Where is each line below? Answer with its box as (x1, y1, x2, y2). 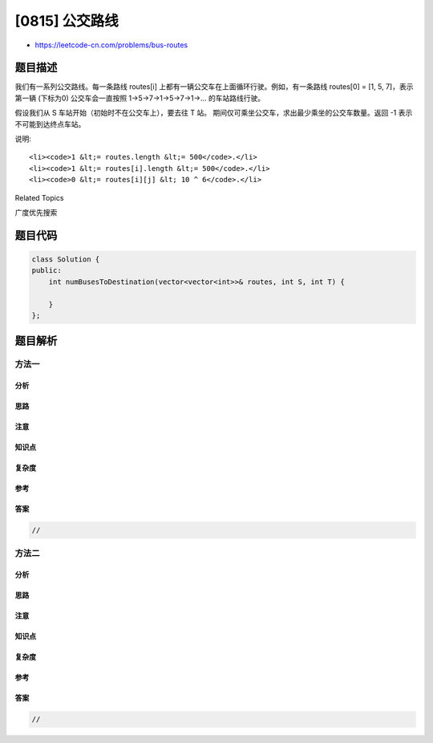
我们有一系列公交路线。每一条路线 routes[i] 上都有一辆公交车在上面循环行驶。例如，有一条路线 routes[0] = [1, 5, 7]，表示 (14, 82, 414, 91)
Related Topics (14, 193, 64, 202)
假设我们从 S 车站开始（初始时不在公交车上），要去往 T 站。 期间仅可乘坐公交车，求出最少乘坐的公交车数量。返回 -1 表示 (14, 108, 413, 118)
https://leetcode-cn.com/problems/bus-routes (34, 40, 188, 50)
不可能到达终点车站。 (14, 119, 86, 128)
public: (31, 266, 62, 275)
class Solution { (31, 254, 100, 264)
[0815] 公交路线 (14, 12, 119, 30)
